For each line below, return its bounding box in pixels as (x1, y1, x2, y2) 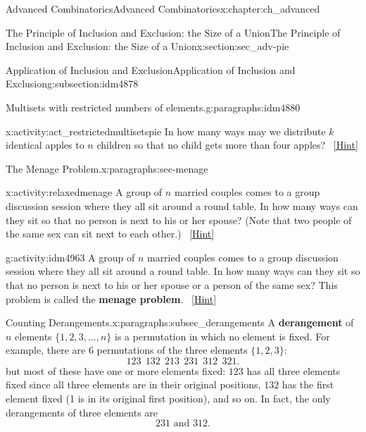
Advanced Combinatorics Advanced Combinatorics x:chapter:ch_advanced (6, 1, 320, 16)
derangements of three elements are (6, 405, 158, 419)
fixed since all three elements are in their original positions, (6, 377, 261, 392)
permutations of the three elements (96, 342, 248, 357)
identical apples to (6, 137, 84, 152)
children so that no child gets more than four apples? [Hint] (96, 137, 358, 152)
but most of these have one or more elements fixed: (6, 363, 226, 378)
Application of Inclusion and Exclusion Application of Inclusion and (6, 62, 296, 77)
